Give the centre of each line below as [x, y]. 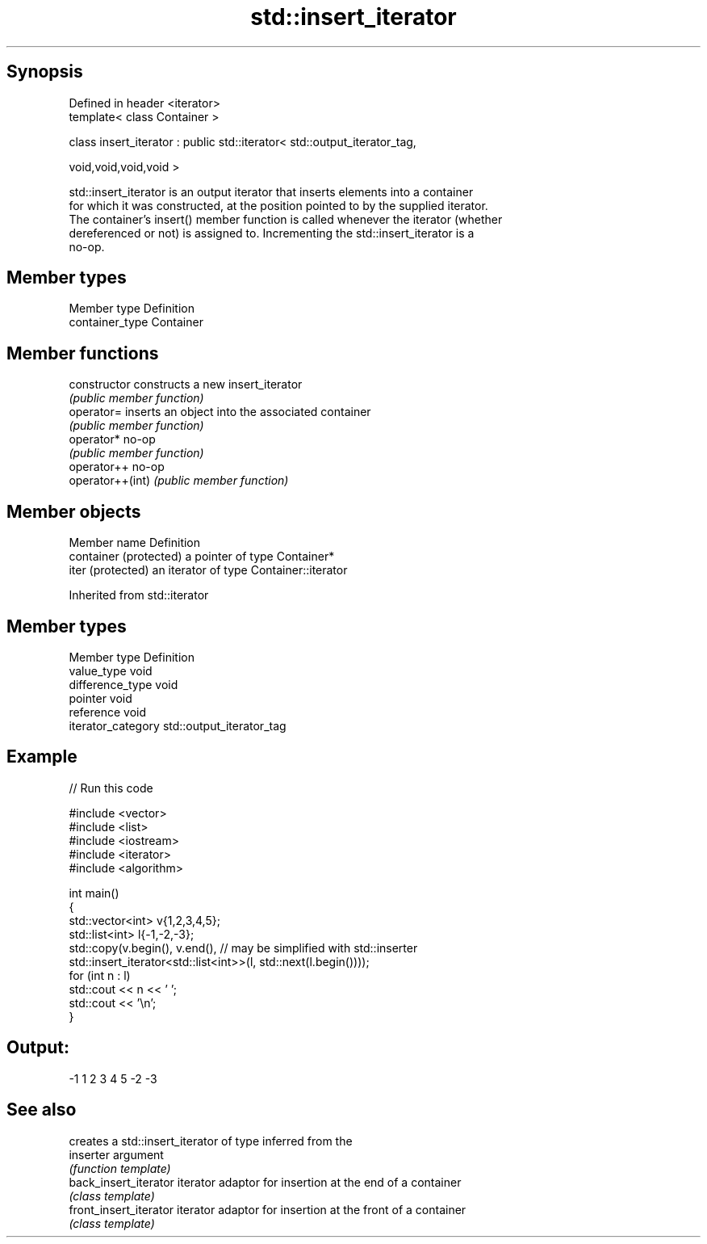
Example [42, 757]
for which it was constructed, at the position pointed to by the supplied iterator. [278, 205]
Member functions [83, 353]
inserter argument [116, 1154]
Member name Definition [135, 543]
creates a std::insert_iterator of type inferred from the [211, 1141]
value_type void [111, 670]
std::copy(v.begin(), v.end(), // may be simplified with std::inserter [243, 948]
